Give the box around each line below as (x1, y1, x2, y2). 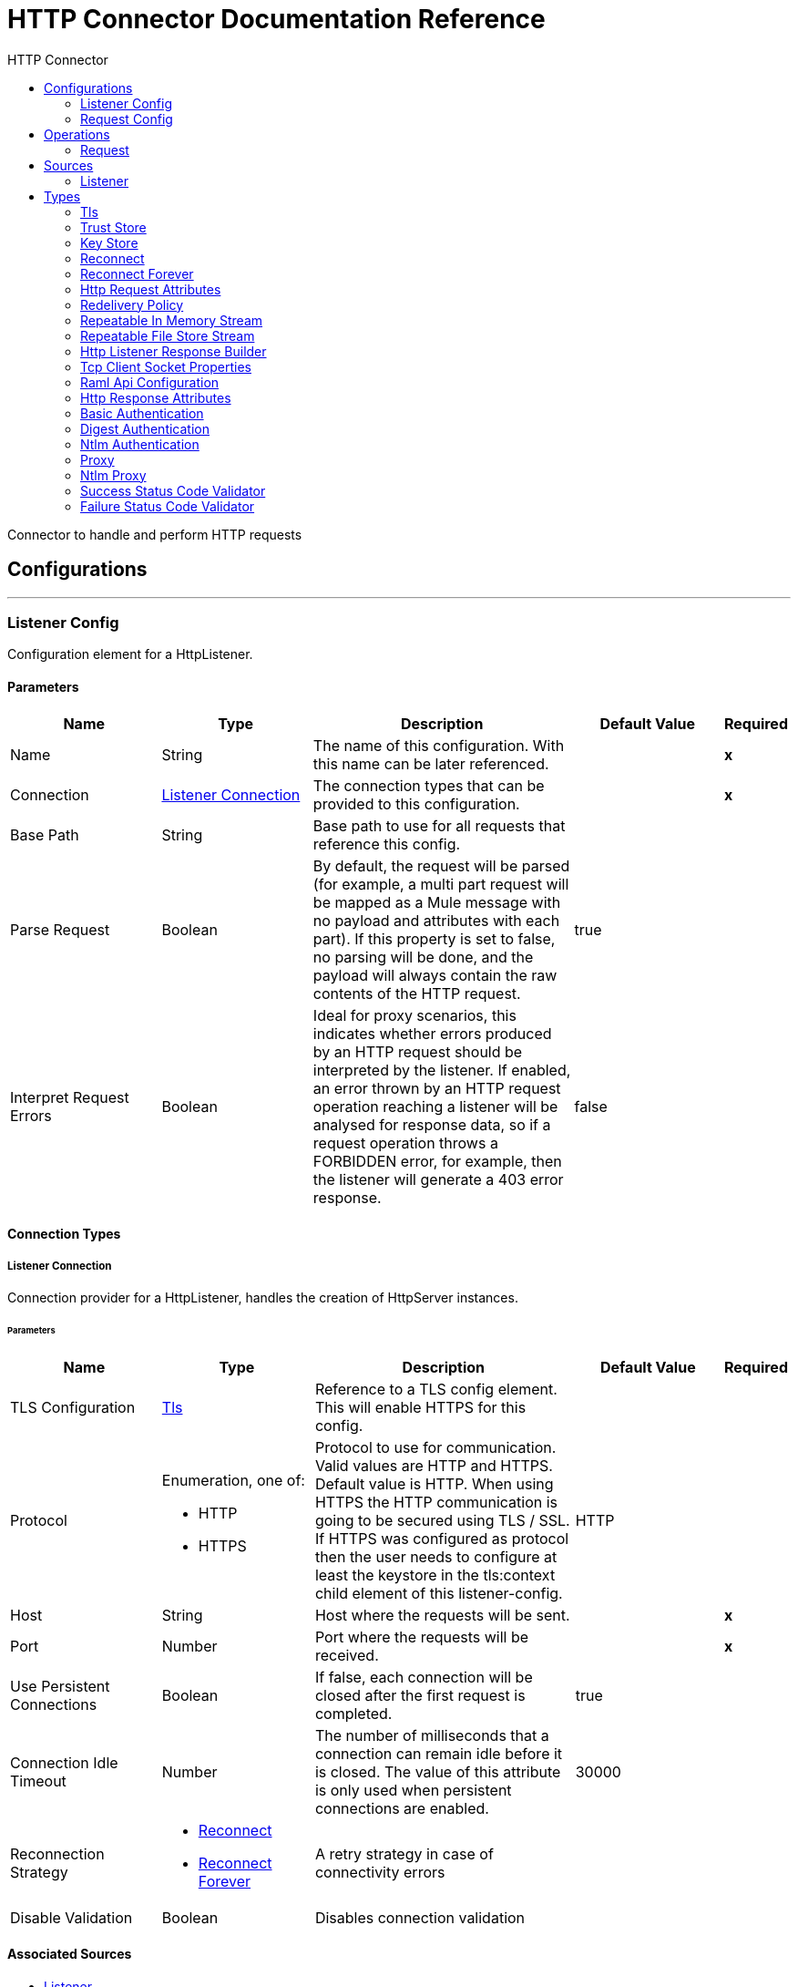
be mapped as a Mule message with (312, 892, 561, 911)
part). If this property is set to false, (312, 929, 556, 948)
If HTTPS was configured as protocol (314, 1529, 569, 1548)
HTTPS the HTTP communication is (314, 1492, 558, 1511)
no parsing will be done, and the (312, 947, 534, 966)
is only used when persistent (314, 1780, 512, 1799)
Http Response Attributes (80, 389, 231, 406)
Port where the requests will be (314, 1627, 529, 1646)
